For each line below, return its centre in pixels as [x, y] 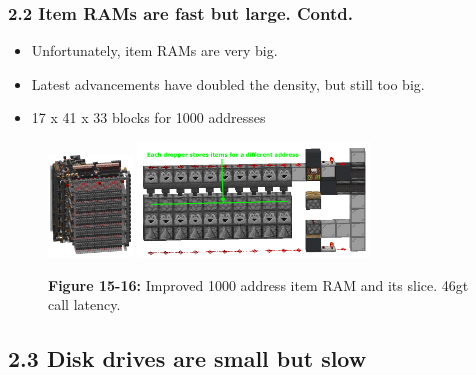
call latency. [84, 304]
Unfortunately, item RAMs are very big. [154, 50]
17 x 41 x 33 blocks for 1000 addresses [148, 117]
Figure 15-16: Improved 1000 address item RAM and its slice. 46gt [258, 284]
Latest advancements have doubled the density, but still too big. [228, 83]
